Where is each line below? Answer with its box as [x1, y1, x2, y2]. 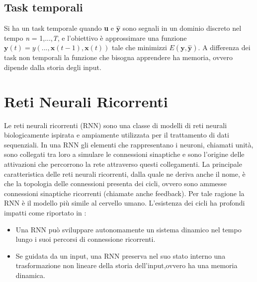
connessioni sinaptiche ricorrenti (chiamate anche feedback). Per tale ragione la [4, 188, 245, 198]
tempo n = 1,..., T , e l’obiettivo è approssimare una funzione [4, 32, 187, 43]
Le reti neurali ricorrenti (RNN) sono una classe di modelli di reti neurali [4, 120, 227, 130]
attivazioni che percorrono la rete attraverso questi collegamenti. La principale [4, 159, 242, 169]
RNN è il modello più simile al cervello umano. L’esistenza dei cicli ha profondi [4, 198, 245, 208]
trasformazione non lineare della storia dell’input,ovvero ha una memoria [15, 260, 238, 271]
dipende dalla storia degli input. [4, 62, 101, 72]
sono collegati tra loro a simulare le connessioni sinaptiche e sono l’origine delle [4, 149, 245, 159]
